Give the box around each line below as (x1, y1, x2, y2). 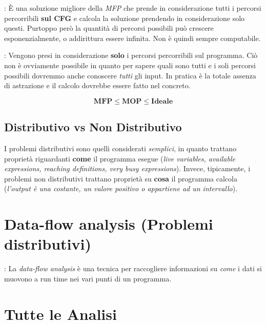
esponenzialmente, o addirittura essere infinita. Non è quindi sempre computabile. (4, 32, 261, 43)
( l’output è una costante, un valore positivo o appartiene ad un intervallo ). (4, 183, 238, 194)
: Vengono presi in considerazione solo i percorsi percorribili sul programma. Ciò (4, 50, 258, 60)
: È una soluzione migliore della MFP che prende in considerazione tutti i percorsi (4, 3, 261, 13)
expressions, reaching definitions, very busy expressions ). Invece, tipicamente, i (4, 163, 251, 174)
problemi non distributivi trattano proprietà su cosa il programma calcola (4, 173, 237, 184)
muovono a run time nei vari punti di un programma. (4, 273, 172, 283)
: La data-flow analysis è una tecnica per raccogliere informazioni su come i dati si (4, 263, 262, 274)
